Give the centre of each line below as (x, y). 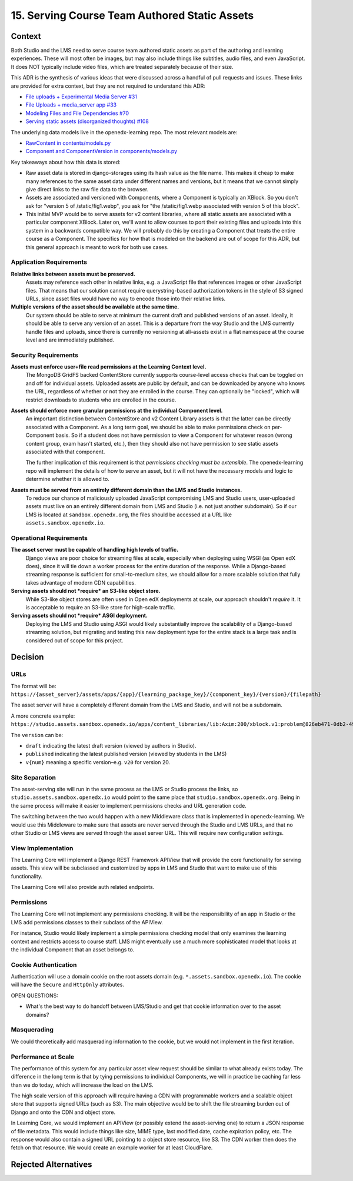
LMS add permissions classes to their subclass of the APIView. (87, 922)
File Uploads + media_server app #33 (71, 105)
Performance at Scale (43, 1057)
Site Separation (33, 777)
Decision (27, 657)
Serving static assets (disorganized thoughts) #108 (87, 121)
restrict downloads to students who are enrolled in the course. (101, 400)
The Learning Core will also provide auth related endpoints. (83, 887)
